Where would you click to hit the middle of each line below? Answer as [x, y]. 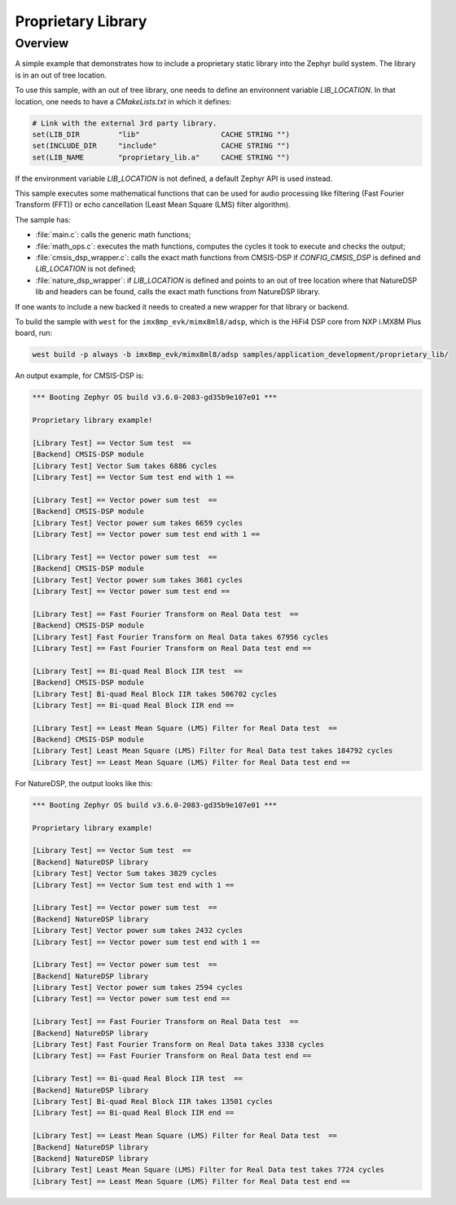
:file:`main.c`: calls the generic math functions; [113, 235]
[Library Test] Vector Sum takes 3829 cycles [125, 873]
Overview [42, 43]
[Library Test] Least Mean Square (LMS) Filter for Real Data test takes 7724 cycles [208, 1170]
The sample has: [43, 219]
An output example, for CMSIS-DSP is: [79, 376]
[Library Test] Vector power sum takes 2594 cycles [138, 987]
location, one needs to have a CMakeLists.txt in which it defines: [123, 101]
